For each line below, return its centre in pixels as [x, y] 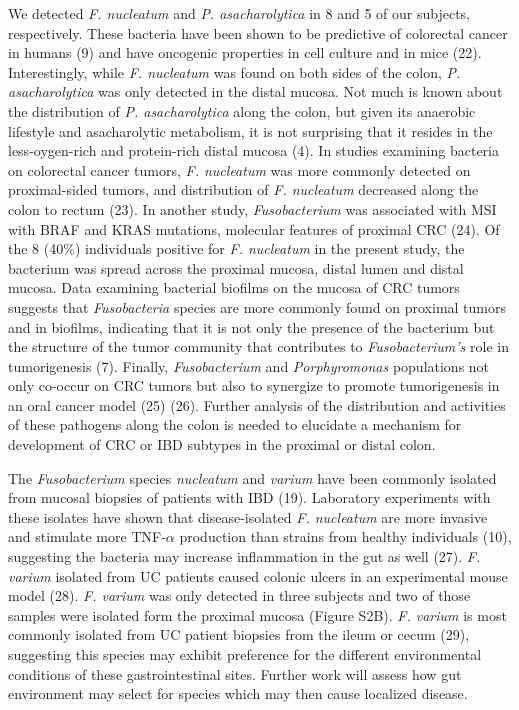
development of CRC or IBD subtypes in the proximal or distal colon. [222, 444]
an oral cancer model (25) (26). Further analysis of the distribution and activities [257, 404]
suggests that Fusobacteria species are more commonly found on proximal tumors [257, 306]
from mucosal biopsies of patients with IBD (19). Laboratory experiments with [249, 497]
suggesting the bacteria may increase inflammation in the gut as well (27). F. [244, 556]
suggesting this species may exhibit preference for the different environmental [245, 654]
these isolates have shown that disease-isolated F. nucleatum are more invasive [248, 516]
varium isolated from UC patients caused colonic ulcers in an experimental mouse [258, 575]
